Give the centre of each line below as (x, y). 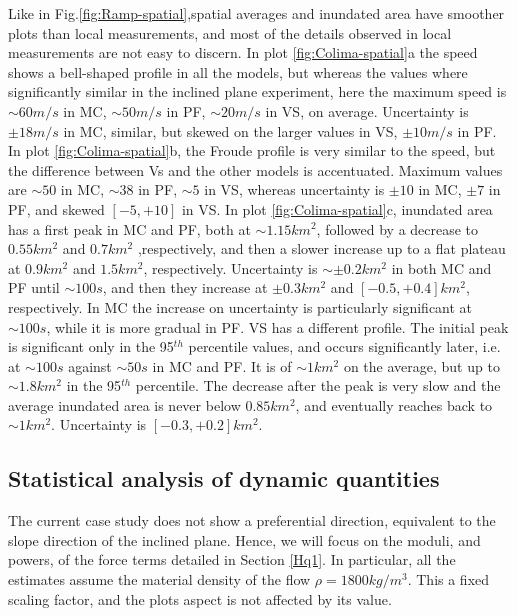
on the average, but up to (421, 365)
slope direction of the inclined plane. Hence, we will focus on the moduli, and (244, 539)
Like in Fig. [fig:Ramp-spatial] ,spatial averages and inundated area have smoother (256, 13)
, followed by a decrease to (397, 228)
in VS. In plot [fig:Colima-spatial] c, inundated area (337, 208)
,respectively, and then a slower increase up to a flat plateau (321, 248)
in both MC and (441, 267)
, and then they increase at (185, 287)
